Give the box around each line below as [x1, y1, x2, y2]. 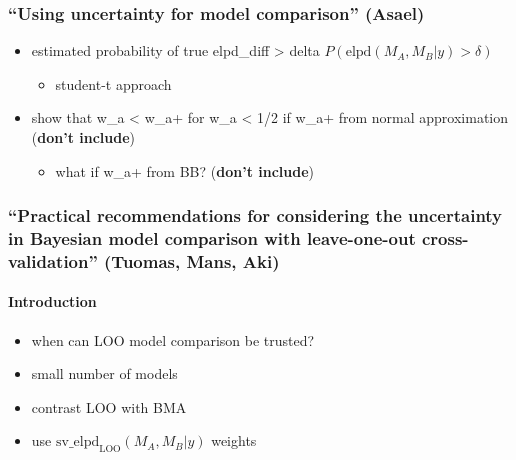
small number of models [31, 363, 178, 384]
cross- [421, 226, 469, 251]
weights [211, 430, 257, 451]
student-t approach [55, 73, 172, 94]
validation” [8, 248, 98, 273]
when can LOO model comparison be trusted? [31, 329, 315, 350]
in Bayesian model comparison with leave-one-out [8, 226, 416, 251]
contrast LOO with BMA [31, 396, 187, 417]
